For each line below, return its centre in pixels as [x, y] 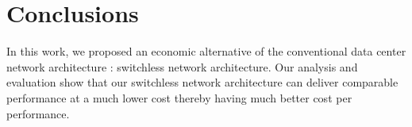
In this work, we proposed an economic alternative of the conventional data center [206, 51]
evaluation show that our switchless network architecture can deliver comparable [202, 82]
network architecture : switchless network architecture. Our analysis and [182, 66]
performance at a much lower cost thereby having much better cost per [179, 97]
